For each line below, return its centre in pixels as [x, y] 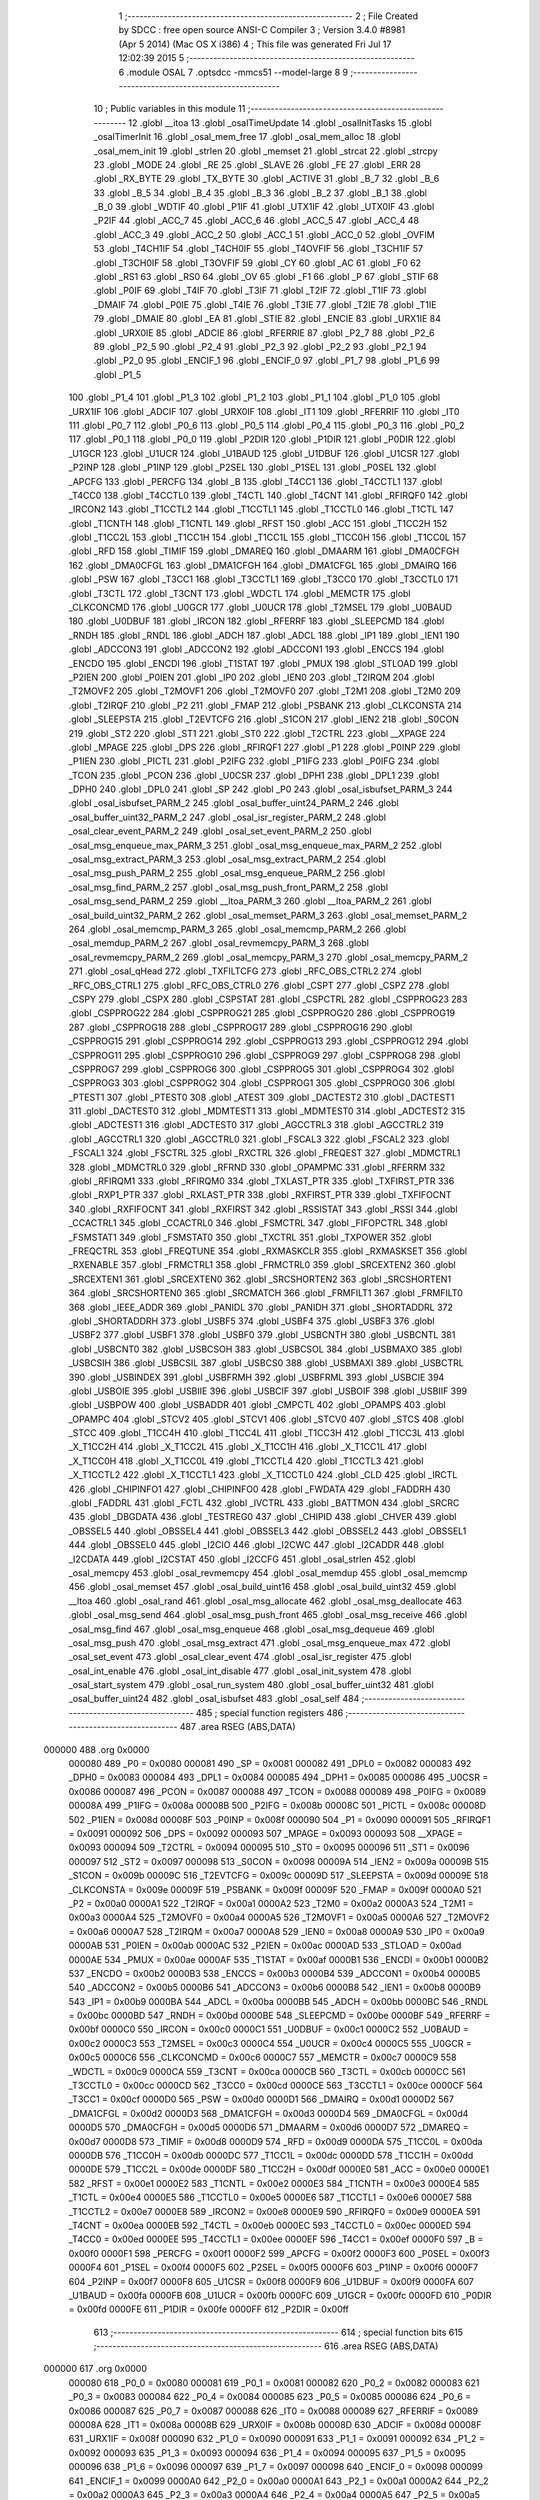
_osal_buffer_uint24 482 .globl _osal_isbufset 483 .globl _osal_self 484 [214, 1699]
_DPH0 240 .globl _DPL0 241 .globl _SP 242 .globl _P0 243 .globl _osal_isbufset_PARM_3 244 [261, 789]
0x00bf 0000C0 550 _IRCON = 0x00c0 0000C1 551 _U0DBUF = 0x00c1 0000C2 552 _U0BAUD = [269, 2029]
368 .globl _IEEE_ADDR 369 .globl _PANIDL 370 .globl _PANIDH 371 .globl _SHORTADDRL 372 [261, 1307]
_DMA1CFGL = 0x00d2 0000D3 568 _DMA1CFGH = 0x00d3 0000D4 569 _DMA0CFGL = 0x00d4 [268, 2113]
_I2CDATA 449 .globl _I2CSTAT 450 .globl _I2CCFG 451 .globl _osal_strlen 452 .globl [242, 1559]
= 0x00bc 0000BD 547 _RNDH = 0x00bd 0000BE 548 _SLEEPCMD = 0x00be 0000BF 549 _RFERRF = [279, 2016]
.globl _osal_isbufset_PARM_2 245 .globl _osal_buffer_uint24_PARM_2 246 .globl [233, 803]
